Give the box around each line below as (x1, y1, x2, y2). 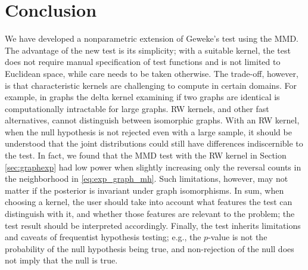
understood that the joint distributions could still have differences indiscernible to (5, 137, 303, 150)
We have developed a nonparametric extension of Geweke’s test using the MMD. (5, 32, 298, 45)
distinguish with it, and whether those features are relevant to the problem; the (5, 207, 295, 220)
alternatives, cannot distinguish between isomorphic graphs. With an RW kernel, (5, 114, 300, 126)
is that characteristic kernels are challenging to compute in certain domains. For (5, 79, 297, 91)
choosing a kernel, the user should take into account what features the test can (5, 195, 293, 208)
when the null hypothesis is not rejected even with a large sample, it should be (5, 125, 292, 138)
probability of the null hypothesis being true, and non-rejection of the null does (5, 242, 294, 255)
